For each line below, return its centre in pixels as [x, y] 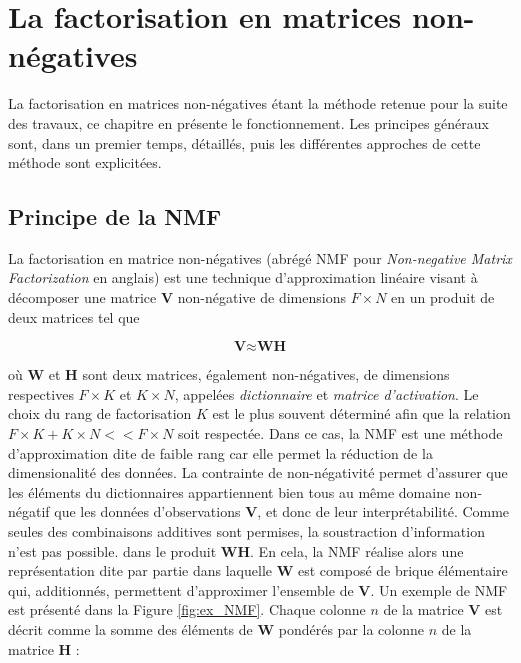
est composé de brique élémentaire [402, 570]
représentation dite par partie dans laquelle [140, 570]
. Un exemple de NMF [439, 589]
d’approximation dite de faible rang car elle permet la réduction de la [220, 452]
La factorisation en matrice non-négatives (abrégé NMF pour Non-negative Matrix [260, 257]
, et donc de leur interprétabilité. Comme [383, 511]
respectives [41, 393]
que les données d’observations [147, 511]
